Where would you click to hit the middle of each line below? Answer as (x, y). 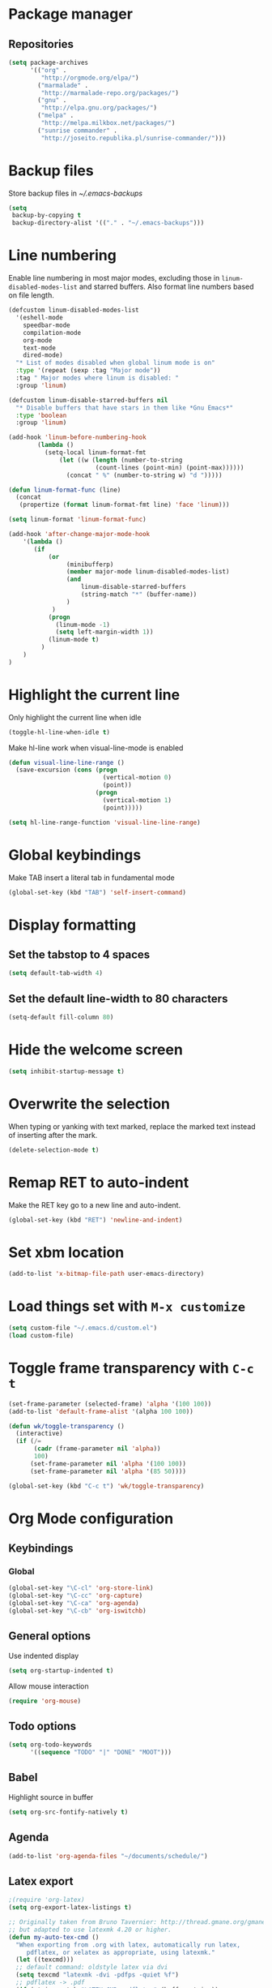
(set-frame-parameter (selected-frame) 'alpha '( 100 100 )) (110, 1404)
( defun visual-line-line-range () (67, 762)
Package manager (71, 14)
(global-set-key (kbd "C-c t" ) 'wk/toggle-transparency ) (106, 1486)
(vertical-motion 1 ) (137, 800)
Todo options (42, 1726)
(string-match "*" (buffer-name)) (139, 595)
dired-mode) (43, 355)
